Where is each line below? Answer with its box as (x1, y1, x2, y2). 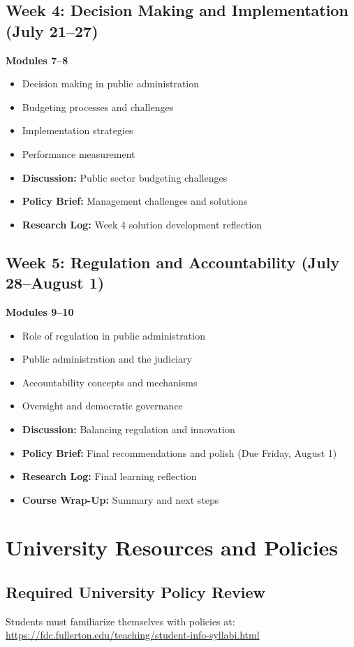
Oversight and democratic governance (22, 398, 183, 413)
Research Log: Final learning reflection (22, 469, 197, 484)
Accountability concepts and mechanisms (22, 375, 198, 389)
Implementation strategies (22, 123, 133, 138)
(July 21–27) (6, 20, 98, 41)
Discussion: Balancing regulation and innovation (22, 421, 235, 436)
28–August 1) (6, 272, 105, 293)
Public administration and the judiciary (22, 351, 192, 366)
